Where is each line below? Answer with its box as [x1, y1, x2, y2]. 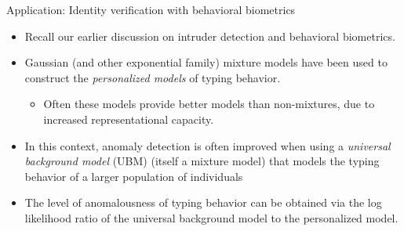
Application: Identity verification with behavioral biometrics [6, 2, 296, 17]
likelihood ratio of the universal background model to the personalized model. [24, 209, 399, 226]
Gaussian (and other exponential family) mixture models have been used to [24, 54, 388, 70]
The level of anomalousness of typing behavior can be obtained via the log [24, 194, 382, 211]
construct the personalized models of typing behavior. [24, 69, 281, 85]
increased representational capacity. [43, 110, 214, 127]
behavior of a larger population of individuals [24, 168, 243, 184]
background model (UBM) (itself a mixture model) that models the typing [24, 153, 380, 169]
